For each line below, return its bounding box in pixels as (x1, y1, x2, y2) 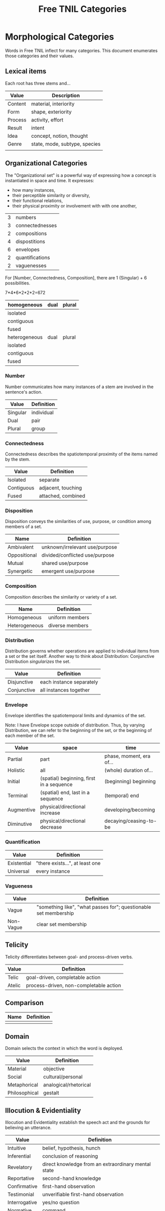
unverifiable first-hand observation (42, 1191, 124, 1198)
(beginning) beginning (104, 778, 156, 785)
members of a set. (5, 524, 42, 529)
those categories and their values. (5, 53, 74, 59)
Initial (7, 778, 20, 785)
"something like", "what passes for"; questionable (36, 903, 151, 910)
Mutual (7, 560, 24, 566)
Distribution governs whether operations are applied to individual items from (5, 648, 160, 654)
